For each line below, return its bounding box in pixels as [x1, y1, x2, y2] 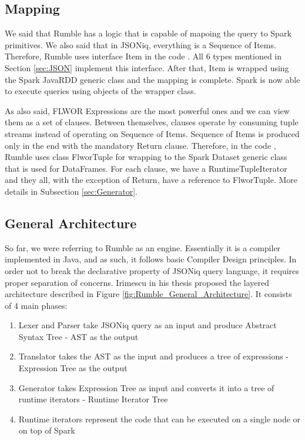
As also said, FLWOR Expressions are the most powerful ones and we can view [5, 104, 290, 116]
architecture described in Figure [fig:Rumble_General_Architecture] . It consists [5, 288, 292, 300]
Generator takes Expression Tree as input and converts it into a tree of [18, 381, 274, 394]
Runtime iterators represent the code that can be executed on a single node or [18, 412, 301, 425]
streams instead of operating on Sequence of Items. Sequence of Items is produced [5, 127, 300, 139]
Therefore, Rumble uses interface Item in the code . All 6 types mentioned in [5, 50, 282, 62]
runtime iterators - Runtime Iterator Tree [18, 393, 168, 405]
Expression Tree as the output [18, 362, 128, 374]
